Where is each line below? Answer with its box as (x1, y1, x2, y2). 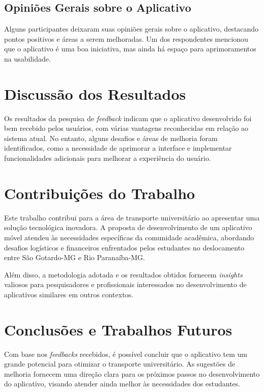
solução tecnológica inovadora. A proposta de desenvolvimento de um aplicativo (4, 222, 252, 233)
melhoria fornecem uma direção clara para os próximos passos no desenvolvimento (4, 368, 260, 379)
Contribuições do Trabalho (4, 182, 195, 203)
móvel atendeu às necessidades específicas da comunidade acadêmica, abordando (4, 232, 254, 242)
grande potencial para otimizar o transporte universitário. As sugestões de (4, 358, 236, 369)
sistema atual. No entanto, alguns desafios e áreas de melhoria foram (4, 132, 218, 143)
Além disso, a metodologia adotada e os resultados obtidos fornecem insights (4, 269, 243, 279)
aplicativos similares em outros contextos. (4, 289, 133, 299)
